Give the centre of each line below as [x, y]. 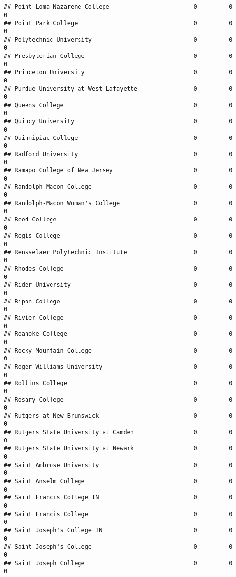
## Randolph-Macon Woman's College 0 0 [118, 203]
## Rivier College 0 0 [118, 317]
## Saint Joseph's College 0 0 [118, 547]
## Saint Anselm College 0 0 [118, 481]
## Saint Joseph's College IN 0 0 [118, 530]
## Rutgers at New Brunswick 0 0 [118, 416]
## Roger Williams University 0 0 [118, 367]
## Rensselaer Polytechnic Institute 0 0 [118, 252]
